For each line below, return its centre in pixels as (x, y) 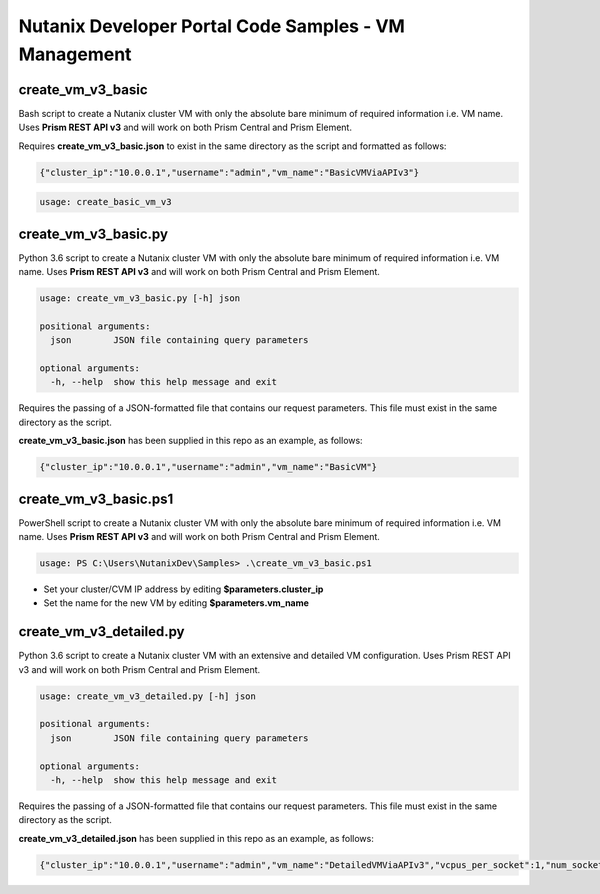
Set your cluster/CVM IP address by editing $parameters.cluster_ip (183, 589)
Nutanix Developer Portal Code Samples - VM (211, 26)
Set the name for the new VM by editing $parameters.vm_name (176, 603)
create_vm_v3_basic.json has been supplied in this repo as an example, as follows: (191, 441)
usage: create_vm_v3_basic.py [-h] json (139, 298)
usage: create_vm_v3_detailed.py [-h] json (148, 696)
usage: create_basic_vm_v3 (105, 202)
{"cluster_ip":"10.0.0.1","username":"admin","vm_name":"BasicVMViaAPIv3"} (229, 172)
